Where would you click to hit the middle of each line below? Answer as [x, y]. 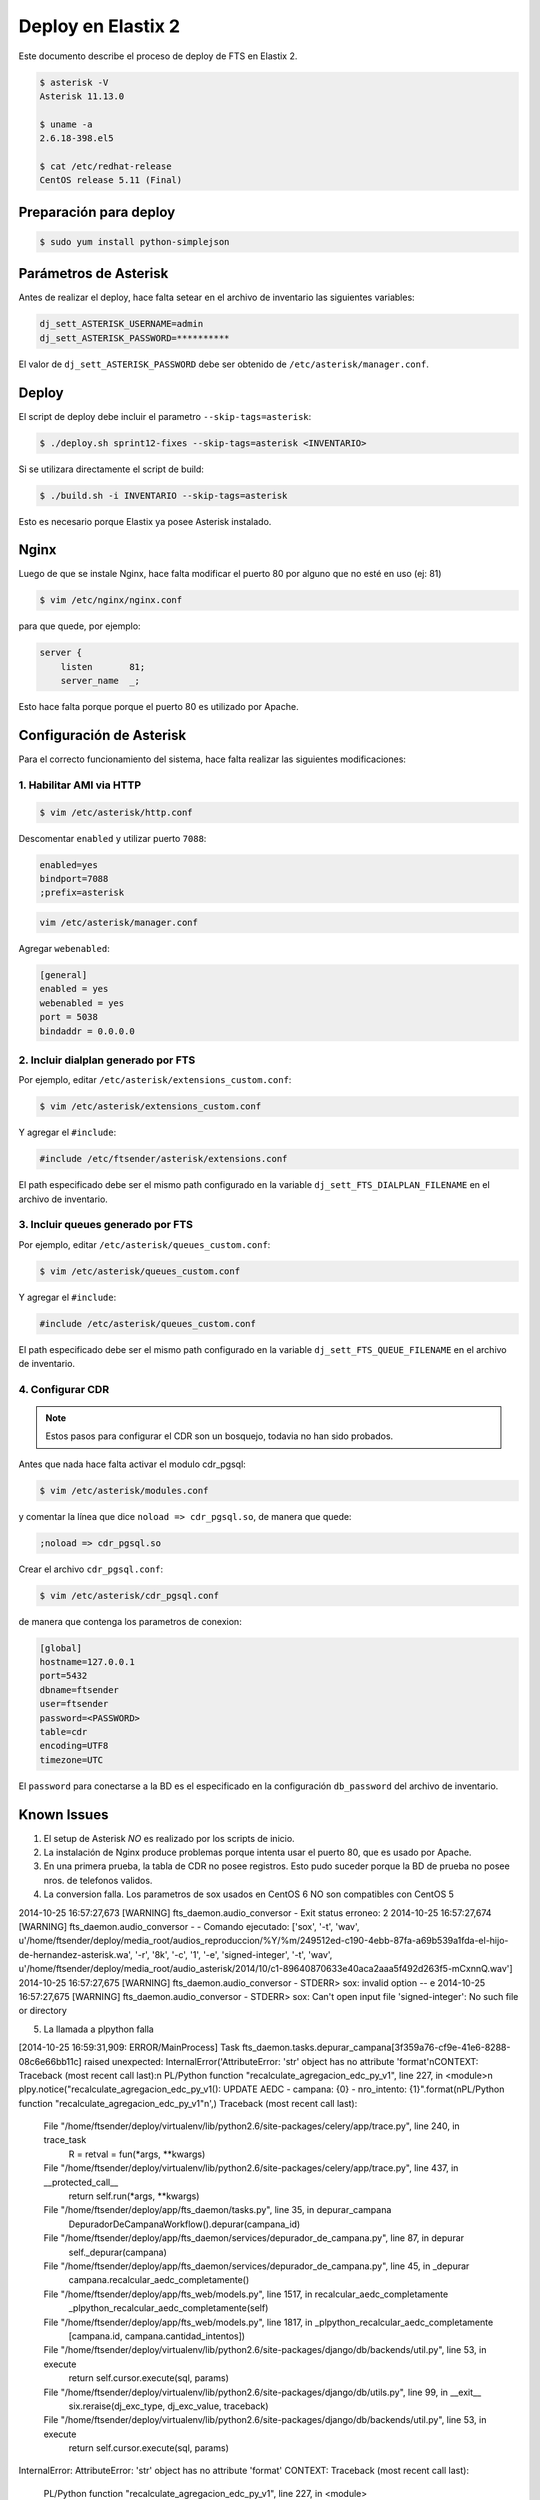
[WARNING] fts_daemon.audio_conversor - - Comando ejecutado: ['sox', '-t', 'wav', [189, 1927]
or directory [42, 2011]
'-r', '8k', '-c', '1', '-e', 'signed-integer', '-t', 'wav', [234, 1954]
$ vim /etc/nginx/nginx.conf [111, 600]
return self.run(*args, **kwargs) [134, 2196]
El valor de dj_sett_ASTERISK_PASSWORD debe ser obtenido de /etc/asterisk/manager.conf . [223, 364]
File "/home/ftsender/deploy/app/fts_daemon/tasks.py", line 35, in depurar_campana [217, 2210]
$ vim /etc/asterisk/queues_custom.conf [139, 1271]
